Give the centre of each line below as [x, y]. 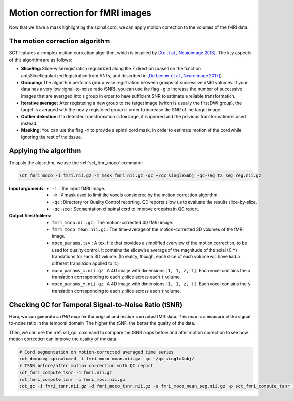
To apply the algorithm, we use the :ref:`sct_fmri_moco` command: [76, 163]
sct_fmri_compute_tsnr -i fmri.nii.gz [66, 373]
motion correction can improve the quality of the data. [63, 339]
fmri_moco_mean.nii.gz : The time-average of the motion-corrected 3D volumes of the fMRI [148, 229]
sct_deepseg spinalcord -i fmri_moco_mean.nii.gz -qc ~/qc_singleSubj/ [107, 359]
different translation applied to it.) [85, 263]
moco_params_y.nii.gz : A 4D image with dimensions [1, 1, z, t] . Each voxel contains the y [151, 284]
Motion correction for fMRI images [80, 13]
